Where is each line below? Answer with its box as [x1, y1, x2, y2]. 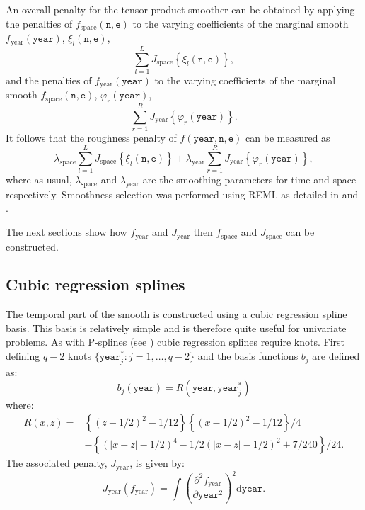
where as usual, [6, 172, 72, 187]
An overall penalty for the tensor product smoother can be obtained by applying [6, 2, 355, 16]
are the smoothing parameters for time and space [142, 172, 357, 187]
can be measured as [245, 130, 330, 145]
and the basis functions [197, 348, 299, 363]
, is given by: [129, 455, 185, 470]
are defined [312, 348, 360, 363]
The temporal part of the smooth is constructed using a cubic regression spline [6, 307, 347, 322]
